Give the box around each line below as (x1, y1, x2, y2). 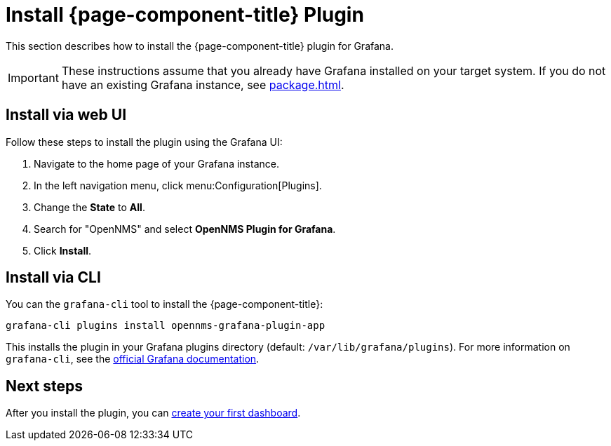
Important (8, 70, 59, 85)
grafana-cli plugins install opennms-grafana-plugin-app (6, 320, 325, 332)
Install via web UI (6, 106, 127, 124)
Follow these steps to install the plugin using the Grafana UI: (6, 135, 283, 148)
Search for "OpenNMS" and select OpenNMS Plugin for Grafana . (34, 222, 336, 235)
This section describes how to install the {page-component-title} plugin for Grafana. (6, 39, 394, 52)
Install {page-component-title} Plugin (6, 3, 364, 27)
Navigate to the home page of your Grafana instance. (34, 157, 279, 170)
